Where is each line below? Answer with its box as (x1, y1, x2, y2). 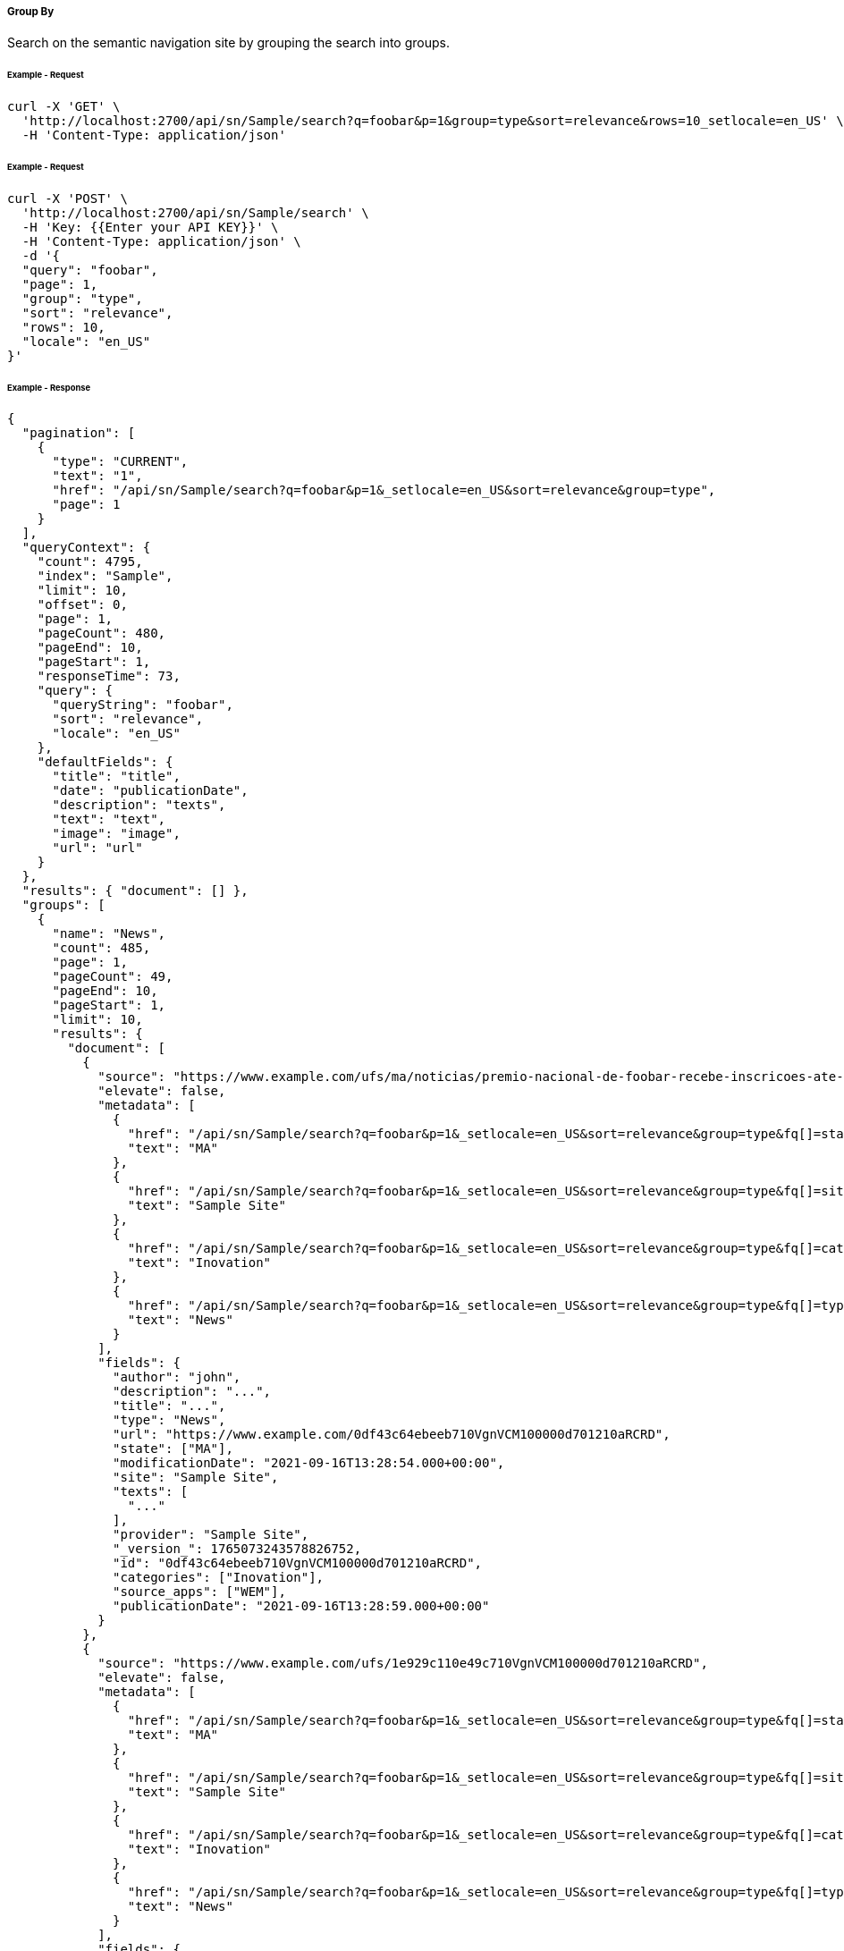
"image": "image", (52, 826, 181, 841)
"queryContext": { (21, 540, 151, 555)
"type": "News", (113, 1413, 226, 1428)
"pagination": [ (21, 426, 136, 441)
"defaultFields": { (37, 755, 173, 770)
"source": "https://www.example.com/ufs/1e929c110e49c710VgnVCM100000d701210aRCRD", (97, 1656, 708, 1671)
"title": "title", (52, 769, 181, 784)
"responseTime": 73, (37, 669, 181, 684)
